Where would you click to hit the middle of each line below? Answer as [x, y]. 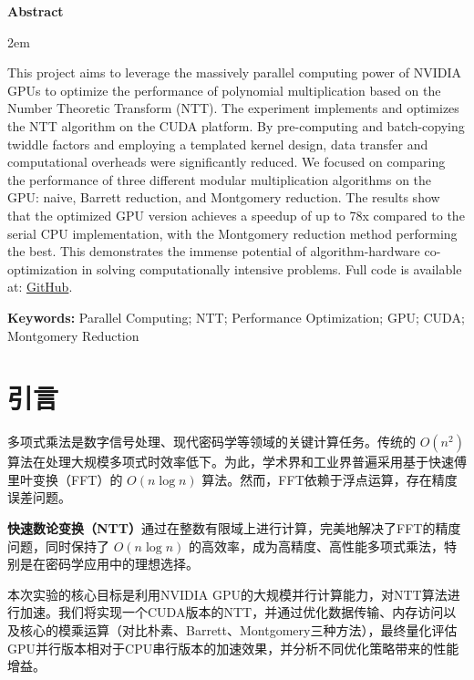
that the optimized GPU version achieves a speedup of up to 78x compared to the [236, 215]
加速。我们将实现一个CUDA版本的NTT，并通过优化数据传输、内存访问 [232, 612]
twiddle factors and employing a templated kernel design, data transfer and [218, 144]
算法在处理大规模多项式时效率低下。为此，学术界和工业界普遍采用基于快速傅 [237, 462]
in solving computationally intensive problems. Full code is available [272, 268]
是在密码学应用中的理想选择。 [109, 564]
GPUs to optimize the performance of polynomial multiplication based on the [224, 90]
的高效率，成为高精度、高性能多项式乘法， [316, 546]
